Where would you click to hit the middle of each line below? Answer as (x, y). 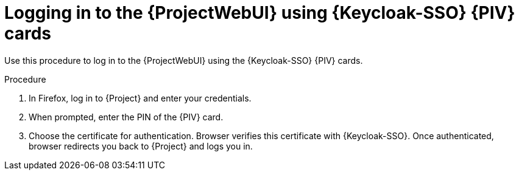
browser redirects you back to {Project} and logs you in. (141, 146)
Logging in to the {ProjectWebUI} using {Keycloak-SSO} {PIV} (260, 13)
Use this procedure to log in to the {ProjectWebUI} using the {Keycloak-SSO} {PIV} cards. (184, 60)
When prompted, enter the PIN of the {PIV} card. (126, 117)
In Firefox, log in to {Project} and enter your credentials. (140, 98)
